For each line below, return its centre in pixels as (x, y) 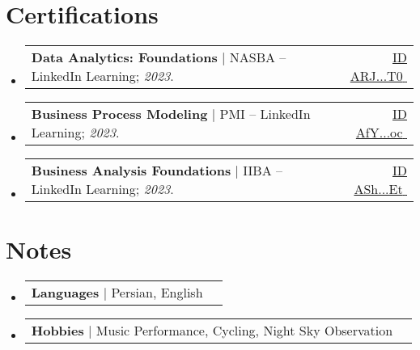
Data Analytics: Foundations (124, 57)
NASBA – (258, 57)
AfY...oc (379, 133)
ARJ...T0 (376, 76)
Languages (65, 293)
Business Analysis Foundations (131, 171)
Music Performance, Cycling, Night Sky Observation (244, 331)
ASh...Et (378, 189)
